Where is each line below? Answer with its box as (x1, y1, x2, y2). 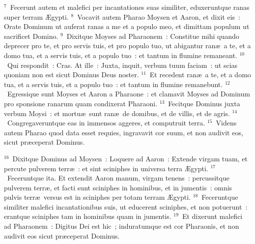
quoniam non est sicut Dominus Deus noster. (4, 69, 139, 80)
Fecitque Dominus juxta (168, 98, 240, 108)
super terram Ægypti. (4, 11, 69, 22)
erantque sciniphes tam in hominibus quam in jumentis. (4, 211, 171, 221)
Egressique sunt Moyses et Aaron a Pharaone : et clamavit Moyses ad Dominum (7, 89, 250, 99)
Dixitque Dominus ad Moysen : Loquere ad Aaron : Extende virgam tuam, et (12, 153, 248, 163)
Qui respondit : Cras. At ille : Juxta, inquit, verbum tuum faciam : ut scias (7, 60, 238, 70)
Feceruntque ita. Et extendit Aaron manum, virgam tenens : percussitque (7, 173, 229, 183)
